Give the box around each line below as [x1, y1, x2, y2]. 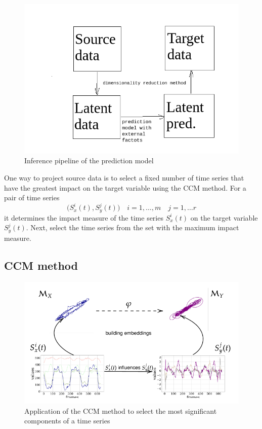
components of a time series [24, 415, 110, 426]
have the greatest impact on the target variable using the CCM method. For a [4, 182, 246, 193]
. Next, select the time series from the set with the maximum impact [26, 222, 239, 233]
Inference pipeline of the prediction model [24, 155, 154, 166]
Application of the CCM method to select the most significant [24, 405, 217, 416]
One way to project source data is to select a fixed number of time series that [4, 172, 244, 183]
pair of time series [4, 192, 60, 203]
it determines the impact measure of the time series [4, 212, 163, 223]
